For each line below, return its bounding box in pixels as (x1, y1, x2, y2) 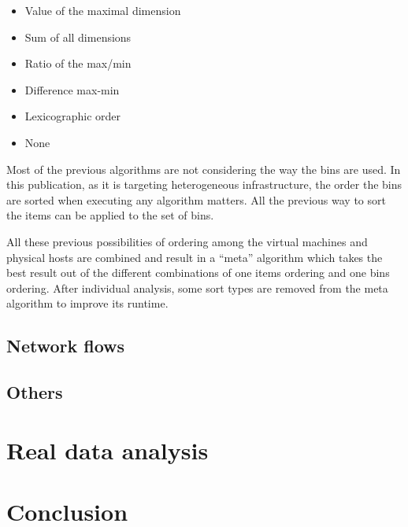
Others (6, 380, 63, 404)
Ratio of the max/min (24, 55, 132, 72)
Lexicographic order (24, 108, 121, 124)
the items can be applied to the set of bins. (6, 207, 214, 223)
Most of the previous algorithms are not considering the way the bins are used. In (6, 160, 401, 177)
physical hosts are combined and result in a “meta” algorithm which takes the (6, 249, 383, 265)
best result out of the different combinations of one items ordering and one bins (6, 264, 390, 281)
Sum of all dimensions (24, 28, 132, 45)
